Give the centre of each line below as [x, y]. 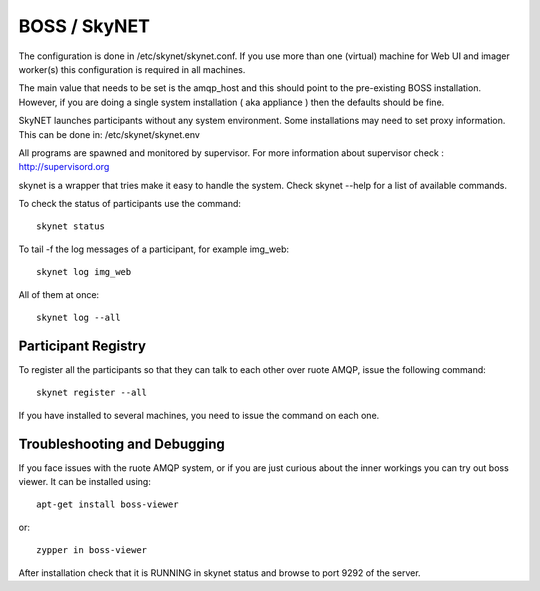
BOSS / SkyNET [84, 26]
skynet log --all [78, 318]
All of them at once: [59, 294]
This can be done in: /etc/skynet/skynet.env [109, 134]
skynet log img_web [84, 272]
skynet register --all [92, 393]
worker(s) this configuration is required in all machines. [132, 69]
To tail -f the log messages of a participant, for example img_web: [154, 249]
